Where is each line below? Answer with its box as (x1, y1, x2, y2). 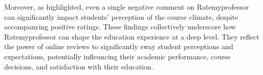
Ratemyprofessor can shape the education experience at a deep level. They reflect (4, 31, 259, 42)
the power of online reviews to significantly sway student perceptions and (4, 41, 233, 52)
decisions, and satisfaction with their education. (4, 61, 154, 71)
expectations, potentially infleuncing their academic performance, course (4, 51, 231, 61)
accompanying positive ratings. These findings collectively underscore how (4, 21, 236, 32)
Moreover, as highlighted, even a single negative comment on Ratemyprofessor (4, 2, 249, 12)
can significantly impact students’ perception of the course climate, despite (4, 11, 238, 22)
